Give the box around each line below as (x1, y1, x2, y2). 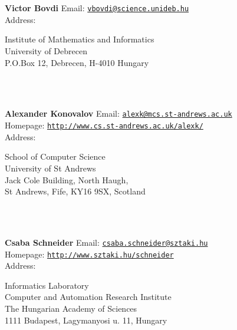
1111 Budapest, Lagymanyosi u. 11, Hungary (5, 313, 167, 326)
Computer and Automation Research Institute (5, 291, 172, 303)
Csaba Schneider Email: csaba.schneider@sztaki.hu (5, 236, 208, 248)
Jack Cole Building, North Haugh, (5, 173, 129, 186)
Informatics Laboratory (5, 279, 89, 291)
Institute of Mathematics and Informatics (5, 33, 154, 45)
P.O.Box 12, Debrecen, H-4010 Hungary (5, 56, 149, 68)
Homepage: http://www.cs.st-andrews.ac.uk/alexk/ (5, 119, 203, 131)
